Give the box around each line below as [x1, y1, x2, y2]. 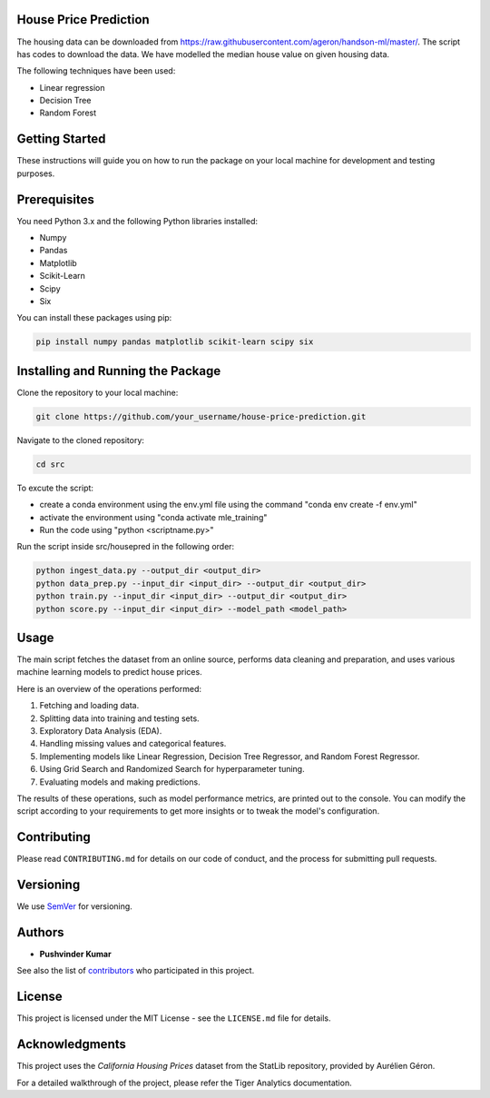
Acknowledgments [16, 1036, 127, 1053]
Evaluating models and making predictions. [39, 777, 201, 787]
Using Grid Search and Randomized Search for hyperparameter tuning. [39, 764, 305, 775]
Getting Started [16, 132, 106, 147]
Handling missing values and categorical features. [39, 738, 227, 749]
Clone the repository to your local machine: [16, 387, 179, 398]
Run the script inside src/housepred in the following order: [16, 541, 235, 552]
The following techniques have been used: [16, 65, 176, 76]
